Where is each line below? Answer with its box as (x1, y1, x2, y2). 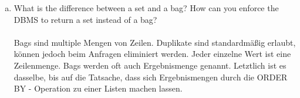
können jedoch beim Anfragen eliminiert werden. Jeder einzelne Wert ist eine (14, 48, 291, 60)
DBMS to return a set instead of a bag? (14, 13, 157, 25)
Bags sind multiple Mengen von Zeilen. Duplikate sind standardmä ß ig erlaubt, (14, 36, 296, 48)
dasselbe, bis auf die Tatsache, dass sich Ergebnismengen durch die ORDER (14, 70, 288, 83)
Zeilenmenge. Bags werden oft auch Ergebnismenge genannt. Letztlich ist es (14, 59, 286, 71)
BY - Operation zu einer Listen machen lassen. (14, 82, 183, 94)
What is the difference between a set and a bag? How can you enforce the (14, 2, 279, 13)
